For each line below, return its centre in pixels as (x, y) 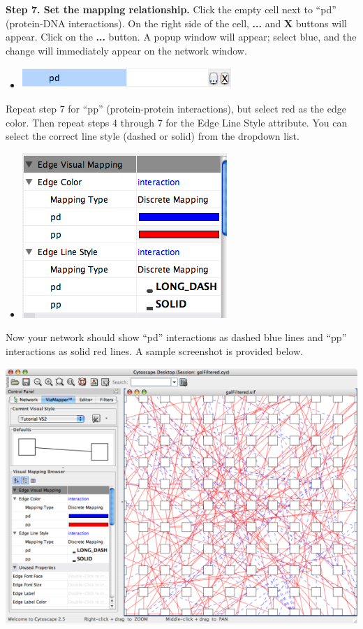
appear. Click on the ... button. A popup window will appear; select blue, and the (181, 37)
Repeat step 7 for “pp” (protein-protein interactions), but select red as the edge (176, 108)
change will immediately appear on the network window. (126, 50)
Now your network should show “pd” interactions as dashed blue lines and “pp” (176, 337)
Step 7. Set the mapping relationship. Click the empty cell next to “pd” (171, 9)
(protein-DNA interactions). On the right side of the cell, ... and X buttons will (176, 23)
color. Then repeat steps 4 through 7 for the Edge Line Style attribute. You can (177, 122)
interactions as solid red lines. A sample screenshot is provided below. (155, 350)
